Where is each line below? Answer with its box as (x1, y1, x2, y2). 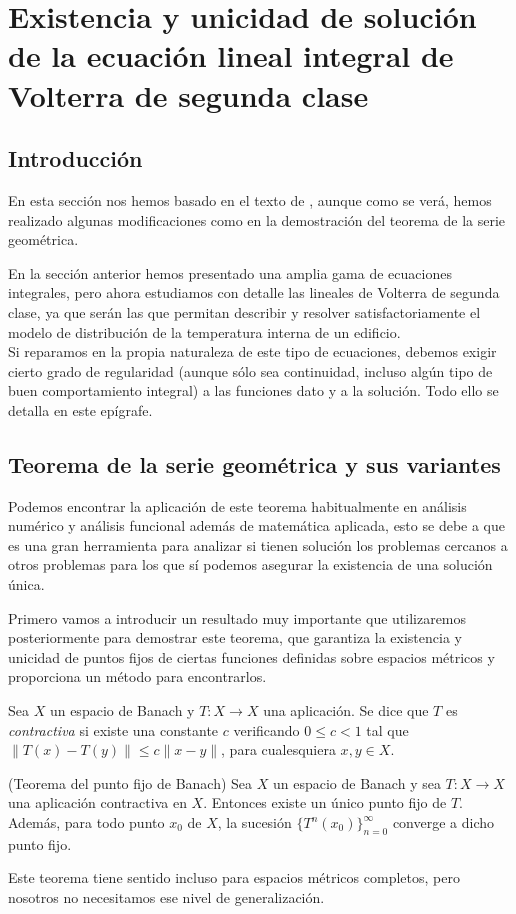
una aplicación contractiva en (8, 792, 187, 813)
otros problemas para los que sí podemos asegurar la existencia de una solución (8, 554, 493, 575)
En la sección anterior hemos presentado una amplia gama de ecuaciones (8, 262, 452, 283)
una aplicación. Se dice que (263, 700, 429, 721)
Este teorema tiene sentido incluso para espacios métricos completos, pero (8, 867, 460, 888)
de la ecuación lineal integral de (8, 35, 454, 76)
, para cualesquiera (221, 739, 336, 760)
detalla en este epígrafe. (8, 399, 153, 420)
